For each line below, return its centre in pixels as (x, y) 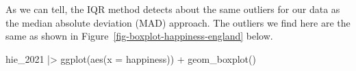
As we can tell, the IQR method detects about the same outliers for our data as (173, 9)
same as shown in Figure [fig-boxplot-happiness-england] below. (139, 36)
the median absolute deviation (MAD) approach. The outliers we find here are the (178, 22)
